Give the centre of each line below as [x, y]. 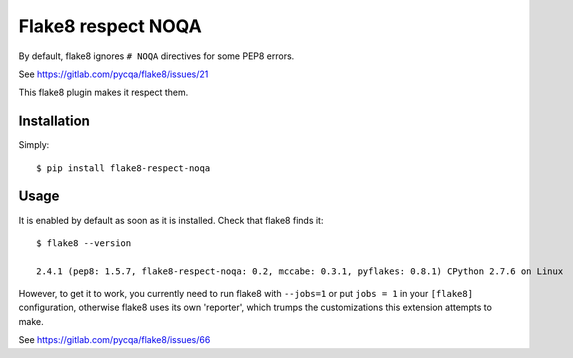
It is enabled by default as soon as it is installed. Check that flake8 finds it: [171, 220]
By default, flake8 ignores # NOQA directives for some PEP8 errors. [156, 56]
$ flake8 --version [84, 243]
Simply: [34, 145]
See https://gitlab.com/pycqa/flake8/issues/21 [113, 74]
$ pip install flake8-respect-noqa [123, 168]
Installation [54, 121]
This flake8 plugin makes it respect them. [103, 92]
